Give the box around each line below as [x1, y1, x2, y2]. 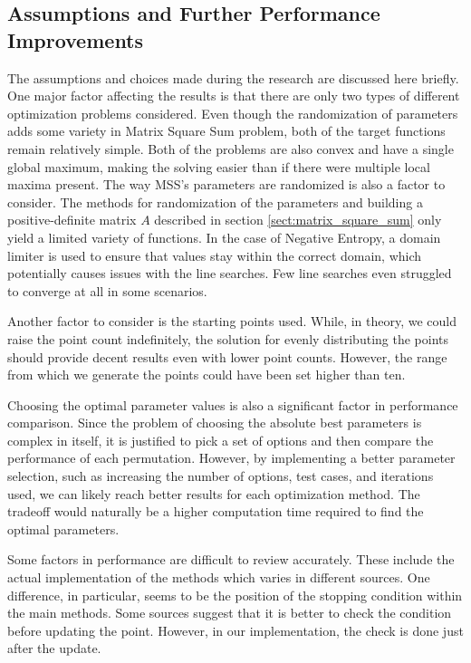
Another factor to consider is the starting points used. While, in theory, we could [7, 312, 457, 331]
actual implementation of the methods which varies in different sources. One [7, 568, 430, 587]
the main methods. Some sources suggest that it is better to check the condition [7, 603, 452, 622]
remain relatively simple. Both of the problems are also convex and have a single [7, 139, 454, 158]
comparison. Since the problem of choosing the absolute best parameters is [7, 413, 422, 432]
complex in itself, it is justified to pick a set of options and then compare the [7, 430, 434, 449]
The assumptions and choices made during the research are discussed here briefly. [7, 68, 459, 87]
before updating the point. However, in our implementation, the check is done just [7, 620, 464, 639]
